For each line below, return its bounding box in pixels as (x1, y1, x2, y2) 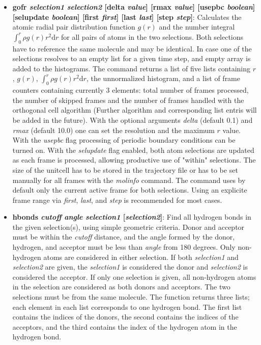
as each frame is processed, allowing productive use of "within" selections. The (12, 154, 256, 165)
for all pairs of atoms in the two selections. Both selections (61, 31, 244, 42)
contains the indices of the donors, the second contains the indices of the (12, 311, 239, 322)
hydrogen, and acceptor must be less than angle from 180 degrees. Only (12, 242, 236, 252)
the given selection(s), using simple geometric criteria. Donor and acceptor (12, 221, 245, 232)
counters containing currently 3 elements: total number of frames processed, (12, 85, 249, 95)
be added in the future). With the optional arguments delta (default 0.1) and (12, 114, 253, 125)
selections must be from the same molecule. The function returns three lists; (12, 291, 250, 302)
